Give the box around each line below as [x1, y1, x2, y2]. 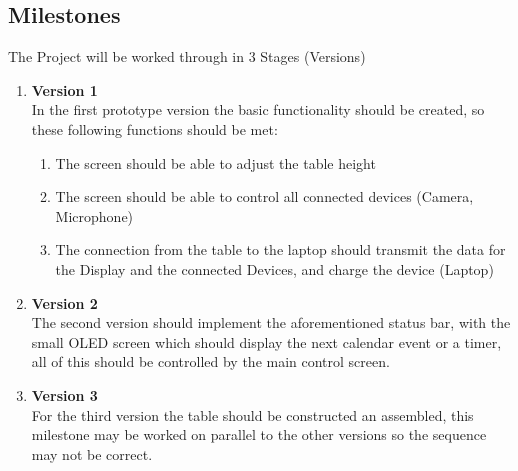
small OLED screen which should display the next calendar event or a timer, [31, 331, 502, 352]
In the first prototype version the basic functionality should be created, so [31, 99, 485, 120]
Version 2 [31, 292, 98, 313]
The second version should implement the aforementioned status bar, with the [31, 312, 511, 333]
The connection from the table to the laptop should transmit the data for [55, 239, 506, 260]
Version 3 [31, 384, 98, 405]
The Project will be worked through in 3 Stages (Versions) [8, 46, 366, 67]
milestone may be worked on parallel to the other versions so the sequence [31, 424, 487, 445]
